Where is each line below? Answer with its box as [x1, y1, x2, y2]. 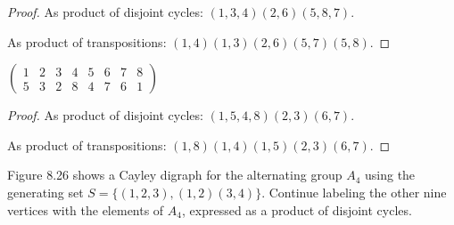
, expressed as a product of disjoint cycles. [182, 200, 412, 219]
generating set [7, 182, 84, 201]
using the [364, 165, 416, 184]
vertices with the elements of [7, 200, 164, 219]
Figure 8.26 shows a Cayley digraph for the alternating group [7, 165, 343, 184]
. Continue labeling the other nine [261, 182, 447, 201]
